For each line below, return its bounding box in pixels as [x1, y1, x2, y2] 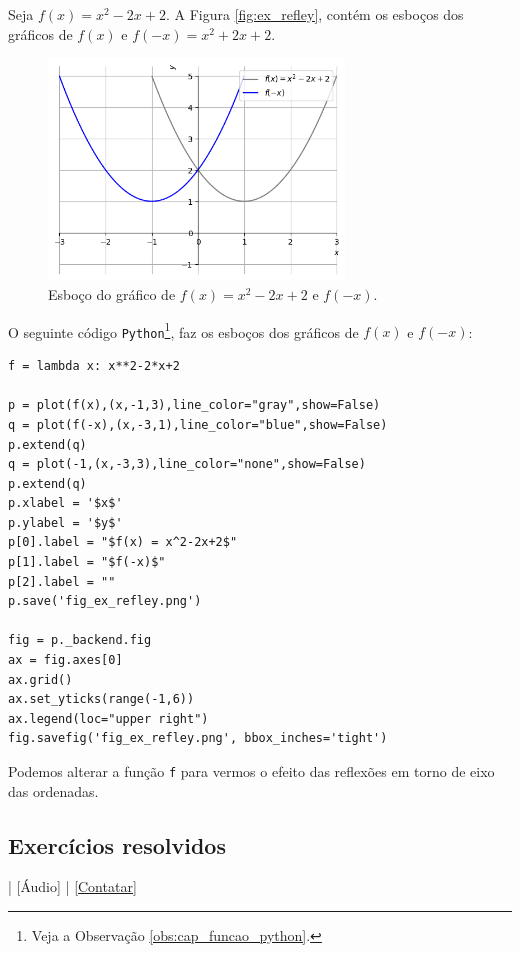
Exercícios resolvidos [8, 829, 226, 860]
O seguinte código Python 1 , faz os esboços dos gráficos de [8, 318, 359, 342]
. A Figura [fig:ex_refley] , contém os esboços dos [165, 4, 464, 24]
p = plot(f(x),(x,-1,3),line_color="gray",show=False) [8, 398, 381, 413]
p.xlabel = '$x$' [8, 496, 123, 511]
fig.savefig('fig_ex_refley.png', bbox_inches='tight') [8, 731, 388, 746]
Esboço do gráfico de [48, 284, 176, 305]
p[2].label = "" [8, 574, 116, 589]
